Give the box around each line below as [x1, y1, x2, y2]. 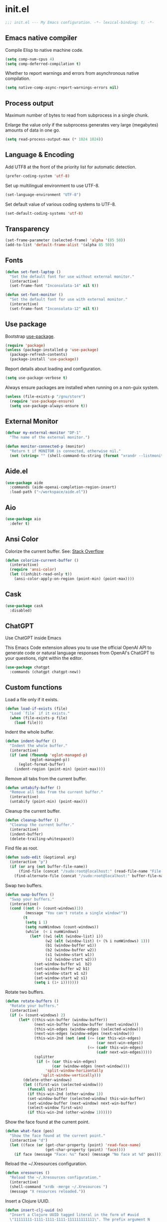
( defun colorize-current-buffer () [5, 558, 79, 563]
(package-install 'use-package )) [9, 357, 79, 362]
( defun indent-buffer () [5, 739, 57, 744]
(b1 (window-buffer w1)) [45, 943, 97, 948]
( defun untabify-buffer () [5, 785, 61, 790]
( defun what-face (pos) [5, 1129, 55, 1134]
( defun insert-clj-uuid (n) [5, 1208, 64, 1213]
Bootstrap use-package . [5, 333, 55, 339]
